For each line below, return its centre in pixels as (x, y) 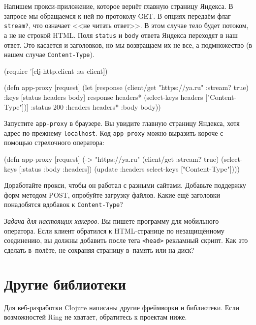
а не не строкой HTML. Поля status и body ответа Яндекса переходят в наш (121, 35)
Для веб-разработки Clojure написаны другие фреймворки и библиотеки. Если (122, 307)
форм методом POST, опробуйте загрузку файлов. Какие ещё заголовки (112, 194)
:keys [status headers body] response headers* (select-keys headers (104, 97)
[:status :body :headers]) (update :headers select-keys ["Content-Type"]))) (129, 168)
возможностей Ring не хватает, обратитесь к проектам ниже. (96, 317)
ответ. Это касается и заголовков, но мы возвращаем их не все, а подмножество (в (128, 44)
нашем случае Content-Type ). (49, 54)
